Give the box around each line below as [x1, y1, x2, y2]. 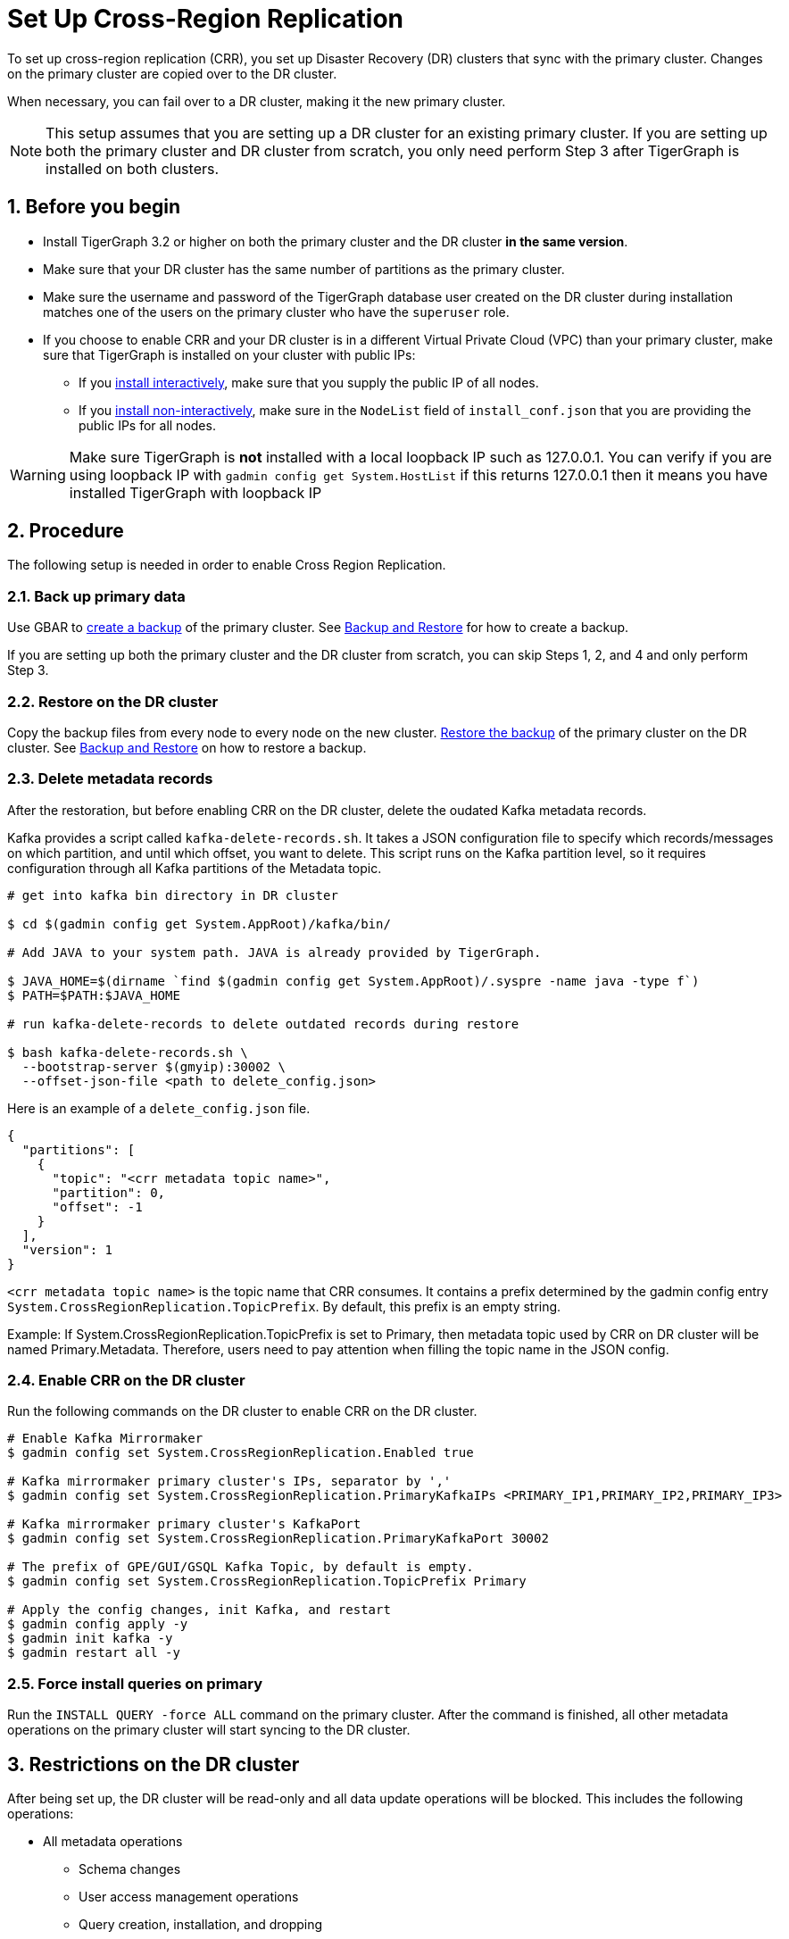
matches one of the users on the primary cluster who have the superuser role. [43, 304, 510, 320]
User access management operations [79, 1889, 299, 1905]
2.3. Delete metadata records [7, 770, 213, 788]
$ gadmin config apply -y [7, 1617, 188, 1632]
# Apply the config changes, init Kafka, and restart [7, 1602, 391, 1618]
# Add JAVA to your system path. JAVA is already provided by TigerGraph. [7, 945, 542, 960]
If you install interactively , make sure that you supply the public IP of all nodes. [79, 374, 539, 390]
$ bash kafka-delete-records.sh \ [7, 1044, 248, 1060]
